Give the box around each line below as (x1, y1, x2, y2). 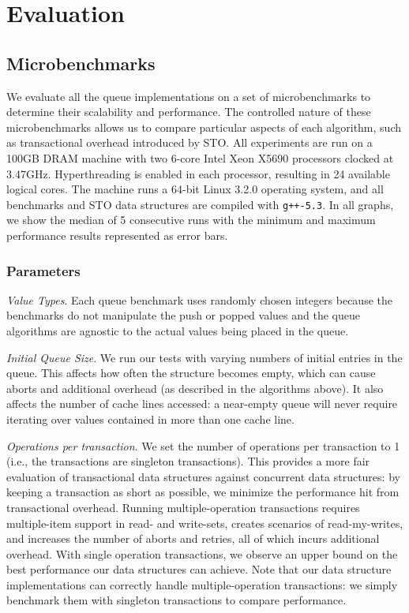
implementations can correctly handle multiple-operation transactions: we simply (6, 576, 398, 592)
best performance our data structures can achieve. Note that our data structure (6, 561, 392, 577)
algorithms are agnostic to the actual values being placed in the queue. (6, 322, 349, 338)
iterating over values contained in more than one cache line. (6, 410, 295, 427)
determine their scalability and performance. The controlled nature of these (6, 103, 371, 120)
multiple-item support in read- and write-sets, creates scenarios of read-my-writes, (6, 514, 403, 531)
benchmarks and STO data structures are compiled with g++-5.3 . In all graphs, (6, 196, 394, 212)
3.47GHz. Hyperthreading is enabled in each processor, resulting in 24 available (6, 165, 390, 181)
